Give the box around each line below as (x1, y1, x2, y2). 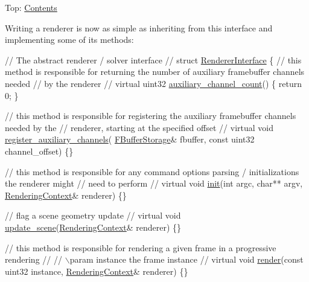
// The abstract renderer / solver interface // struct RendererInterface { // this (5, 53, 302, 66)
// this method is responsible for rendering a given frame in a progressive (5, 241, 276, 254)
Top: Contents (5, 1, 57, 13)
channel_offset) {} (5, 144, 74, 157)
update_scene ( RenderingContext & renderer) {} (5, 220, 182, 233)
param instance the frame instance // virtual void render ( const (69, 253, 304, 266)
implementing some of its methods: (5, 33, 134, 46)
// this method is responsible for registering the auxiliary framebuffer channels (5, 109, 296, 122)
